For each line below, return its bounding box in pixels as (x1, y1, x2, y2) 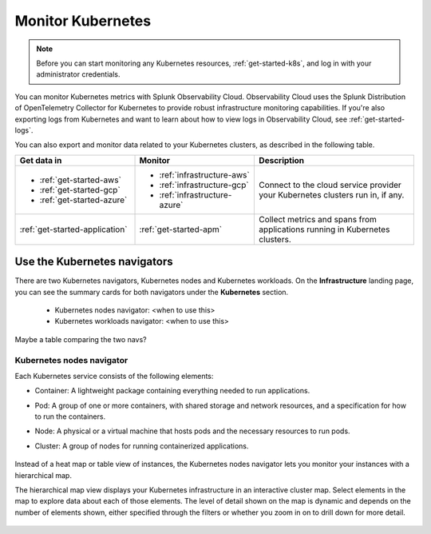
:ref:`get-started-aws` (39, 174, 121, 185)
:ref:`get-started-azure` (39, 194, 128, 205)
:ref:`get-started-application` (19, 224, 128, 235)
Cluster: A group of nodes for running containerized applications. (34, 440, 249, 451)
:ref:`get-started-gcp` (39, 184, 121, 195)
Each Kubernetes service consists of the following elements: (14, 371, 214, 381)
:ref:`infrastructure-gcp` (159, 179, 249, 190)
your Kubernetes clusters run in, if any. (259, 189, 405, 200)
